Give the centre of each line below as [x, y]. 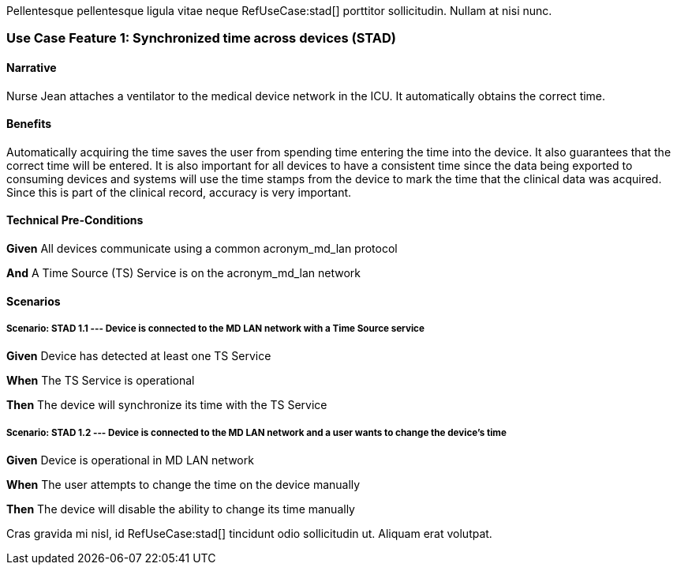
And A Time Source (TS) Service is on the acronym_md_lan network [184, 273]
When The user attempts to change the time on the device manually [183, 485]
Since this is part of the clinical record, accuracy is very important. [179, 192]
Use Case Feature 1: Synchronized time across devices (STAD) [201, 38]
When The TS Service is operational [101, 381]
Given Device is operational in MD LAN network [130, 460]
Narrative [32, 67]
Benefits [29, 124]
